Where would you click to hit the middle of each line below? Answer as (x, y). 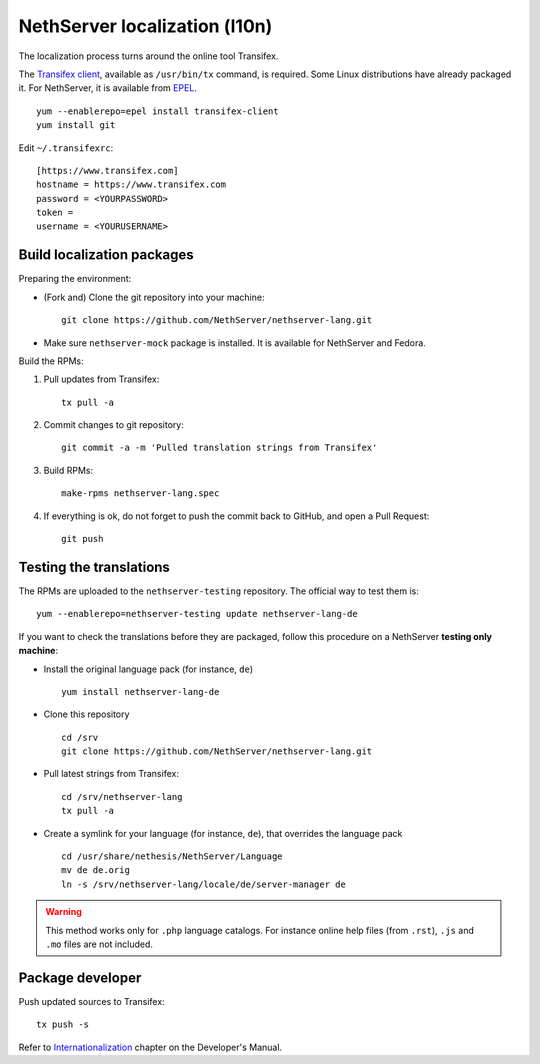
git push (82, 539)
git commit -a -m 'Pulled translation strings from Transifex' (219, 448)
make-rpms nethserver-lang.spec (140, 493)
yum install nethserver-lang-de (140, 691)
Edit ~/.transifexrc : (66, 147)
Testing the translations (94, 566)
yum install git (76, 125)
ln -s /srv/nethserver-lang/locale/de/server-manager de (204, 884)
